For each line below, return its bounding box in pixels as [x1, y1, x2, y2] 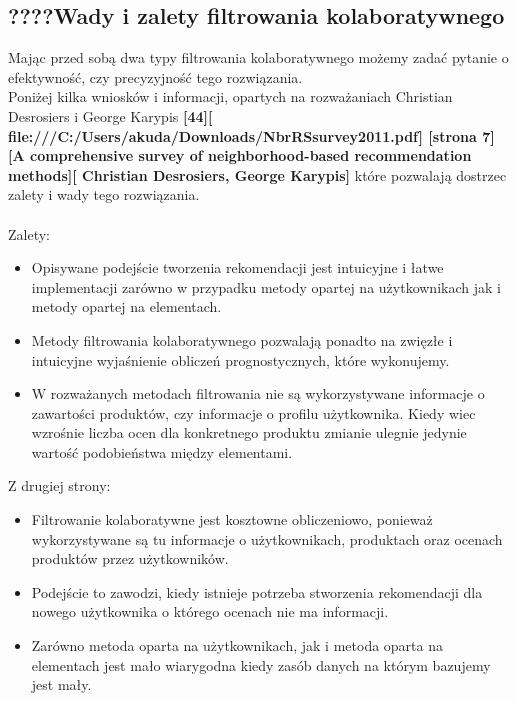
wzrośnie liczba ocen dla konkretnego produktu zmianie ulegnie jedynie [31, 422, 467, 443]
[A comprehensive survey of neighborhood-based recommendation [8, 145, 472, 166]
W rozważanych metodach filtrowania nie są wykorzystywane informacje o [31, 383, 485, 404]
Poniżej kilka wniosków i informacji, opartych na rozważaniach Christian [8, 86, 453, 107]
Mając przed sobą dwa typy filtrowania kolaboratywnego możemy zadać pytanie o [8, 47, 509, 68]
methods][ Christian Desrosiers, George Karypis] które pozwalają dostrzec [8, 164, 507, 185]
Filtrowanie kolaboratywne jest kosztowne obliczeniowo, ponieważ [31, 509, 433, 530]
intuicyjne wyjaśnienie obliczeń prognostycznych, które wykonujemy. [31, 349, 450, 370]
